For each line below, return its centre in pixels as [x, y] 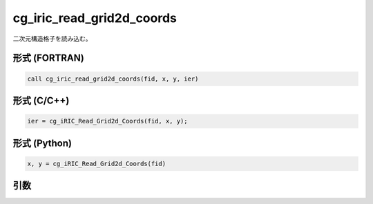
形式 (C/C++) [41, 100]
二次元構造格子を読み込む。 [52, 39]
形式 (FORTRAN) [48, 58]
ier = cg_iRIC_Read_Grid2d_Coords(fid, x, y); [107, 121]
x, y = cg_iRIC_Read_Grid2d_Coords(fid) [96, 163]
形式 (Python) [42, 143]
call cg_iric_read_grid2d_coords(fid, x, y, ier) [113, 79]
